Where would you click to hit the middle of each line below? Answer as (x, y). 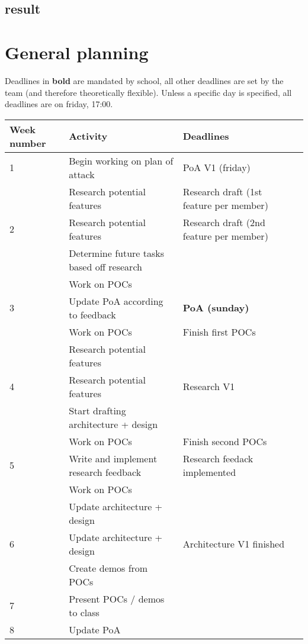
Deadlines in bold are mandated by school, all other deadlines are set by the (144, 80)
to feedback (92, 314)
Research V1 (209, 387)
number (28, 143)
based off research (105, 266)
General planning (77, 52)
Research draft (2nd (224, 222)
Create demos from (108, 568)
